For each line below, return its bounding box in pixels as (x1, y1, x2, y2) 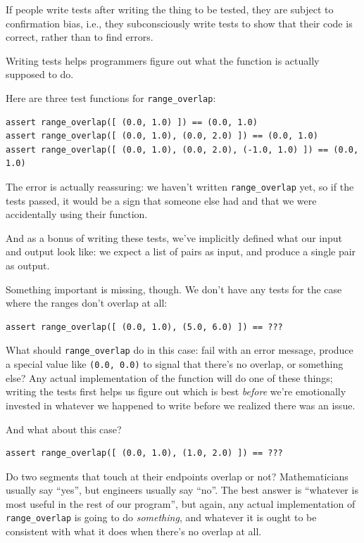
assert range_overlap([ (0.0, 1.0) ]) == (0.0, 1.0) (6, 117, 258, 127)
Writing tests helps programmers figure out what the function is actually (6, 53, 320, 68)
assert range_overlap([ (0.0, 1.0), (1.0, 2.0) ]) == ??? (6, 448, 283, 459)
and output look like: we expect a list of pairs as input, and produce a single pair (6, 244, 356, 259)
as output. (6, 258, 50, 273)
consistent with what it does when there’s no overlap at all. (6, 524, 262, 539)
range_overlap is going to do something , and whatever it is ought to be (6, 510, 317, 525)
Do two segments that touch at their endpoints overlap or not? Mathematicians (6, 468, 349, 483)
